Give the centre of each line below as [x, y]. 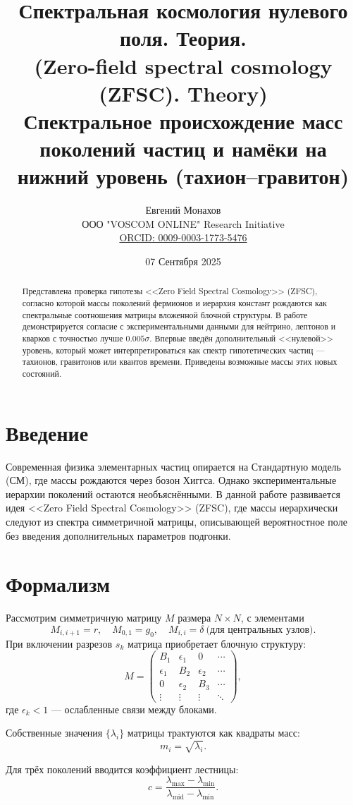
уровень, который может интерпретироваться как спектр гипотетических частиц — [173, 350]
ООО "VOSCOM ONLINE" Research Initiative [183, 223]
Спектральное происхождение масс [183, 120]
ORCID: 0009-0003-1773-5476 [183, 237]
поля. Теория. [183, 38]
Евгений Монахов [183, 210]
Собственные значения [54, 733]
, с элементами [272, 618]
